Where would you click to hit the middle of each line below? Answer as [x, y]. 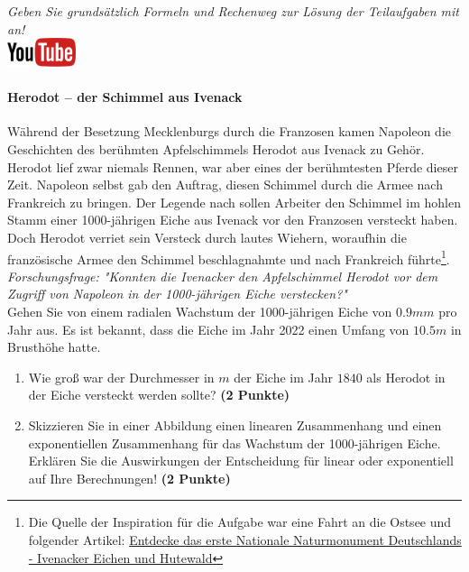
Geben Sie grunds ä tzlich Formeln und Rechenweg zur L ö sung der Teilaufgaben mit [233, 11]
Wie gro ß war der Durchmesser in [121, 377]
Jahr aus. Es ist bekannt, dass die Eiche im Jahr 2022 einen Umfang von [208, 329]
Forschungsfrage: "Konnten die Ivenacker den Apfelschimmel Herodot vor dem [223, 276]
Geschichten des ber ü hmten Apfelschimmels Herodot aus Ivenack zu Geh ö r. [216, 148]
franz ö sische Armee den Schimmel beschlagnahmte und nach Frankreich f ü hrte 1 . [229, 257]
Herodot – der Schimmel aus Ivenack [125, 97]
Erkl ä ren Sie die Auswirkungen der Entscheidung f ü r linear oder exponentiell [241, 461]
